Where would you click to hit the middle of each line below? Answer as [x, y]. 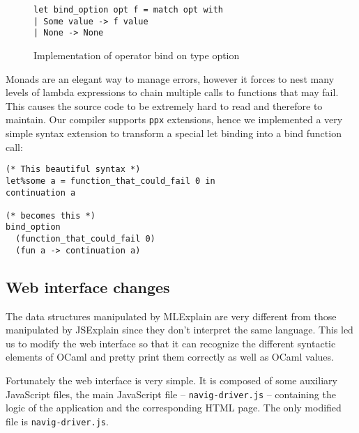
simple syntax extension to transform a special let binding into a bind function [174, 133]
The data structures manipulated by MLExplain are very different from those [171, 316]
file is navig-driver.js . [57, 421]
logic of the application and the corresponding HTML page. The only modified [174, 408]
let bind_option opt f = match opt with [129, 10]
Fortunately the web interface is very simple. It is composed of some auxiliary [171, 380]
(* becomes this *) [51, 215]
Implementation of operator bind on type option [137, 55]
